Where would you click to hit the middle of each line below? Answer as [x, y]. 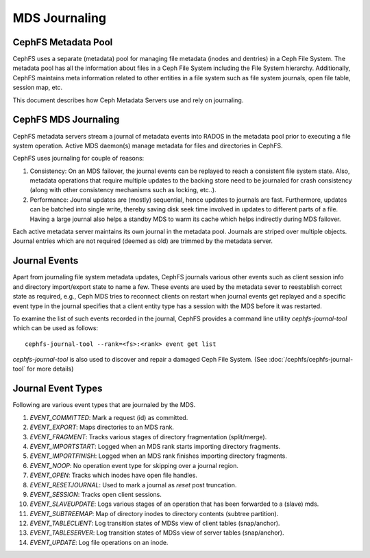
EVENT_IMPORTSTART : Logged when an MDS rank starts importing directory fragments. [155, 446]
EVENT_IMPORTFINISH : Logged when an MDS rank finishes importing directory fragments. [159, 456]
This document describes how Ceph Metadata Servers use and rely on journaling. [128, 100]
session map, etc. [38, 88]
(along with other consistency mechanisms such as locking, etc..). [123, 190]
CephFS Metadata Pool [63, 42]
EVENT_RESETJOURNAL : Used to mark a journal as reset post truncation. [133, 485]
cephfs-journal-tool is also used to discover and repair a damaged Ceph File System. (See [140, 360]
